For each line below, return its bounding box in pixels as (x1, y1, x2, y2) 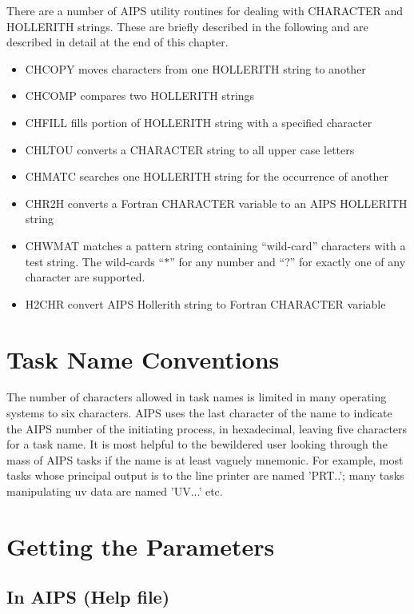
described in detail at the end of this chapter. (6, 34, 229, 50)
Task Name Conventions (6, 342, 280, 375)
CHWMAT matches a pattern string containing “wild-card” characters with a (25, 237, 406, 253)
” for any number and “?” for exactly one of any (169, 253, 406, 269)
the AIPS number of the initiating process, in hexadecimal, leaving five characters (6, 420, 408, 437)
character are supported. (25, 269, 145, 285)
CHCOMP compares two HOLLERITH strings (25, 87, 255, 104)
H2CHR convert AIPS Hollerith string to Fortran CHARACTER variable (25, 295, 386, 312)
